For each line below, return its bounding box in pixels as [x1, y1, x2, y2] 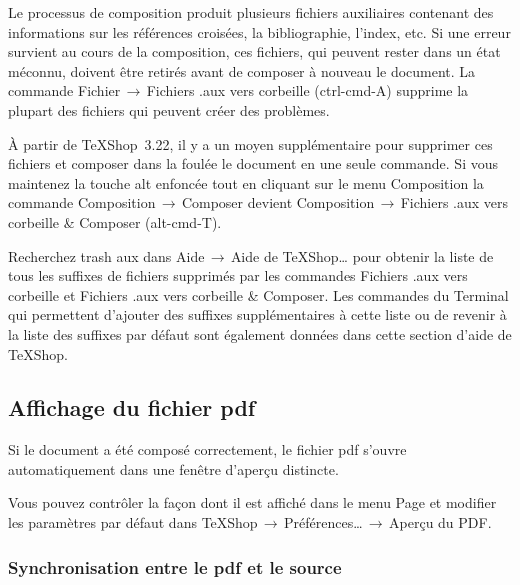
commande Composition [8, 192, 156, 213]
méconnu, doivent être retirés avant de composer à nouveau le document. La [8, 60, 476, 81]
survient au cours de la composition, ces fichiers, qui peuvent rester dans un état [8, 41, 501, 62]
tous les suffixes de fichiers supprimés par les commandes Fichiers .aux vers [8, 265, 468, 286]
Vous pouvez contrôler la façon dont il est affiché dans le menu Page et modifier [8, 492, 497, 513]
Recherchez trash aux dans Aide [8, 245, 205, 266]
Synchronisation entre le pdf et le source [8, 554, 342, 579]
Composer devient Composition [181, 192, 375, 213]
